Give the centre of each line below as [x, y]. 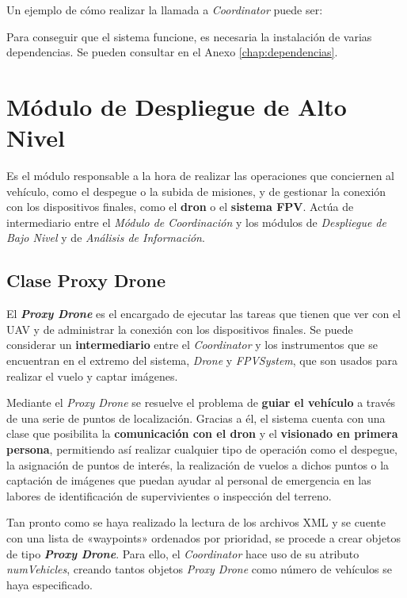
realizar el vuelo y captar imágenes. [92, 376]
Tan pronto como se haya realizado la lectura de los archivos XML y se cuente [196, 522]
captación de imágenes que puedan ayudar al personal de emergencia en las [189, 480]
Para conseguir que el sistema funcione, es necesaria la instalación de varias [189, 36]
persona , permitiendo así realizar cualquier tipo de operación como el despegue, [202, 449]
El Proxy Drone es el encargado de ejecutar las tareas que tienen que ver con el [203, 314]
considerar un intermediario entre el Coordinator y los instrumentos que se [192, 345]
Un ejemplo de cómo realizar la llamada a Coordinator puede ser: [165, 10]
